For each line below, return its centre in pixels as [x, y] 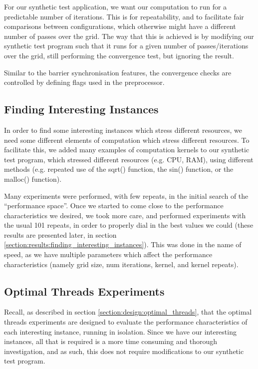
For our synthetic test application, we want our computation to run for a [116, 6]
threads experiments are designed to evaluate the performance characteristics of [126, 322]
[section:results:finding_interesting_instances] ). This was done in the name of [123, 244]
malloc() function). [33, 179]
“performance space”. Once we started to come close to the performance [114, 205]
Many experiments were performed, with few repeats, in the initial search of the [126, 195]
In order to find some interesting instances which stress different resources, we [123, 130]
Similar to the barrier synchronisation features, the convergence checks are [118, 72]
